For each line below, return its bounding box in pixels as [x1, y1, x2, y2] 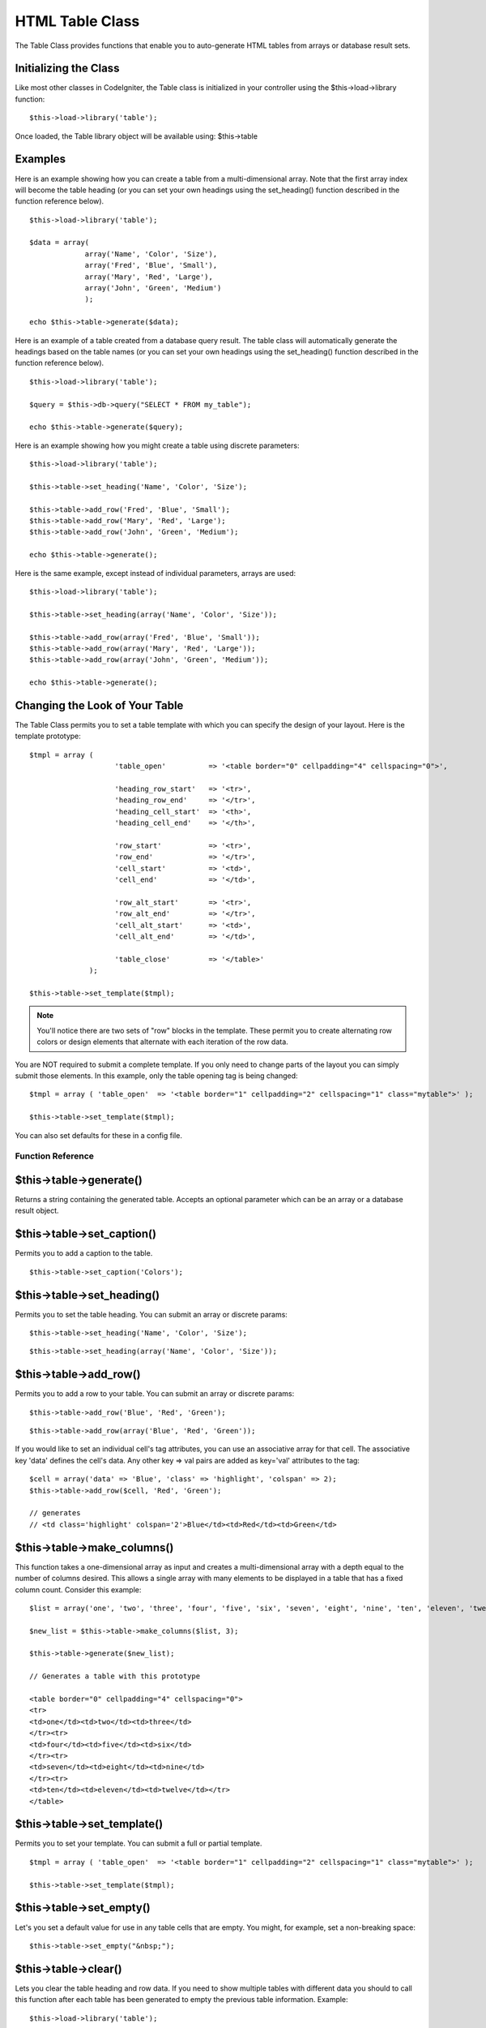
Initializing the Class [15, 62, 120, 75]
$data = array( [29, 238, 90, 247]
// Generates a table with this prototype [29, 1672, 201, 1681]
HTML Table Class [15, 12, 140, 30]
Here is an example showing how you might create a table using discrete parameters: [15, 440, 300, 450]
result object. [15, 1205, 60, 1216]
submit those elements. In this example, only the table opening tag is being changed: [15, 1071, 299, 1081]
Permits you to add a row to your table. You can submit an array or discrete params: [15, 1389, 295, 1399]
